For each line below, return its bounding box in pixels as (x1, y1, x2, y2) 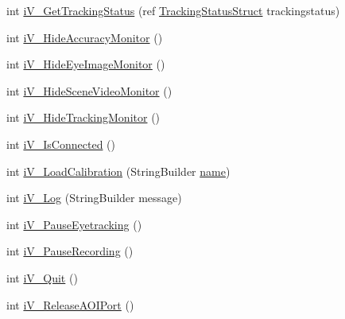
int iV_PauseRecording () (6, 243, 134, 259)
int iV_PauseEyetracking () (6, 216, 142, 232)
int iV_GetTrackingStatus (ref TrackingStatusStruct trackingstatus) (6, 2, 340, 18)
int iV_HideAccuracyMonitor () (6, 29, 163, 45)
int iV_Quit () (6, 269, 78, 286)
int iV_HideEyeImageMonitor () (6, 56, 165, 72)
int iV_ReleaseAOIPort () (6, 296, 134, 313)
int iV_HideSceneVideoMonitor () (6, 82, 172, 99)
